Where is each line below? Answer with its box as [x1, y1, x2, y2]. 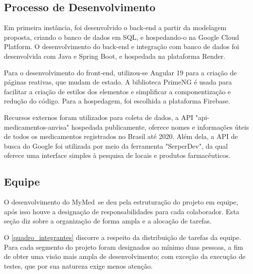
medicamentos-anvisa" [4, 121, 70, 132]
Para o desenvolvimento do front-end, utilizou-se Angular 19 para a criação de [4, 67, 237, 77]
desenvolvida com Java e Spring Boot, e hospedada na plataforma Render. [4, 51, 226, 61]
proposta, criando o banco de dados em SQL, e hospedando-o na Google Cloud [4, 32, 239, 42]
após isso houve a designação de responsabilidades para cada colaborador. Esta [4, 206, 239, 216]
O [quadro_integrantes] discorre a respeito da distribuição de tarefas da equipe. [4, 232, 241, 242]
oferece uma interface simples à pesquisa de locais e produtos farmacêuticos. [4, 150, 231, 160]
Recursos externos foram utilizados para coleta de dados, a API [4, 112, 194, 122]
